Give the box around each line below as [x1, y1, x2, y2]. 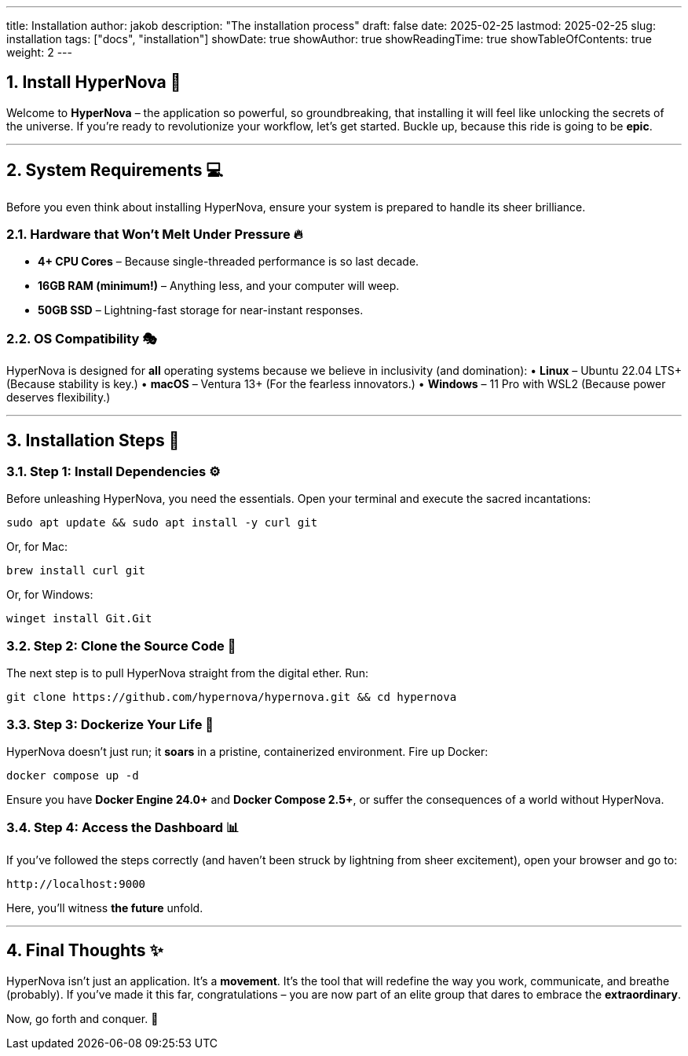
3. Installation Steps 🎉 [6, 430, 180, 450]
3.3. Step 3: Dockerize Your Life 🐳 [6, 716, 214, 732]
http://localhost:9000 [6, 877, 146, 890]
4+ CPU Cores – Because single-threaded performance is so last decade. [38, 255, 419, 269]
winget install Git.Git [6, 612, 152, 625]
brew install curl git [6, 564, 146, 577]
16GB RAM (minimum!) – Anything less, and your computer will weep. [38, 279, 400, 293]
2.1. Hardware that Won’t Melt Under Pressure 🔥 [6, 226, 303, 243]
